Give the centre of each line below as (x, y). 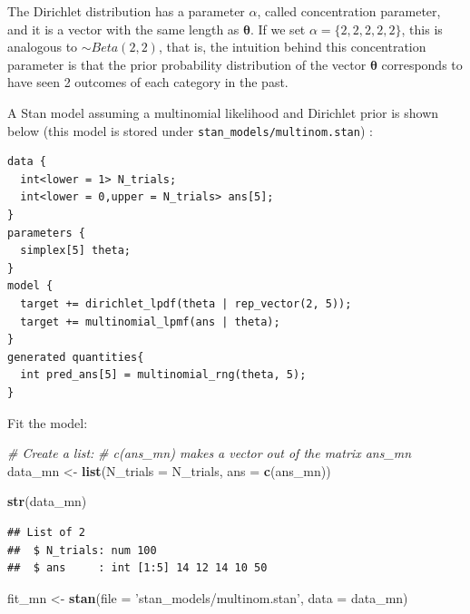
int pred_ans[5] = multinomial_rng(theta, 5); (163, 375)
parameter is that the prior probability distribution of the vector (187, 64)
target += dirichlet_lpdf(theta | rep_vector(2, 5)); (186, 303)
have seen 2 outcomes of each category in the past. (148, 82)
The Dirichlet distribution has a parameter (126, 11)
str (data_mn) (47, 501)
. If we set (278, 29)
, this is (422, 29)
